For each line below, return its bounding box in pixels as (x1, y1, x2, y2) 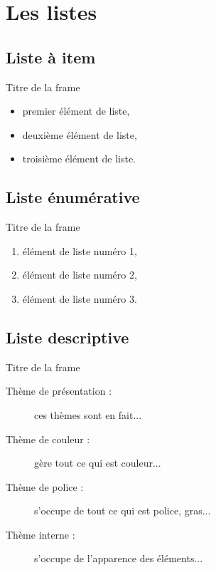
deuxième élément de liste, (22, 127, 137, 142)
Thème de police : (6, 479, 84, 494)
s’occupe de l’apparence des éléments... (34, 551, 203, 566)
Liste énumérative (6, 186, 140, 208)
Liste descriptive (6, 326, 129, 348)
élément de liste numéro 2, (22, 267, 137, 282)
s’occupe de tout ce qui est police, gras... (34, 503, 211, 518)
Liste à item (6, 46, 96, 68)
